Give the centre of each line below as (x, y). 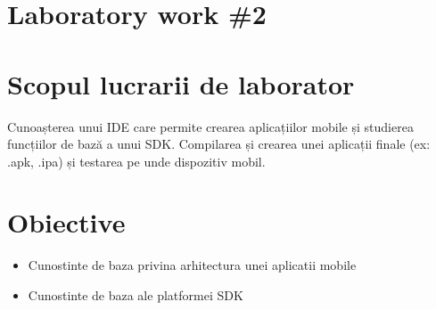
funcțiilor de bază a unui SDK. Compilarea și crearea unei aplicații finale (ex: (219, 144)
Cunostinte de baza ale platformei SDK (136, 295)
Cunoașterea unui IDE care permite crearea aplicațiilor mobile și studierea (210, 126)
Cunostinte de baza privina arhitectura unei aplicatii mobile (192, 265)
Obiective (66, 222)
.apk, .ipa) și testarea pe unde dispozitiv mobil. (136, 161)
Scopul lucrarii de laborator (181, 83)
